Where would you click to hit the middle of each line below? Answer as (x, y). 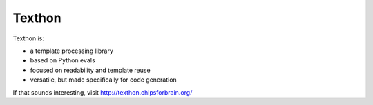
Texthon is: (28, 38)
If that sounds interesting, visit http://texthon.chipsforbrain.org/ (103, 92)
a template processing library (72, 51)
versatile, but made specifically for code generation (104, 80)
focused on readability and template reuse (90, 70)
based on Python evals (63, 60)
